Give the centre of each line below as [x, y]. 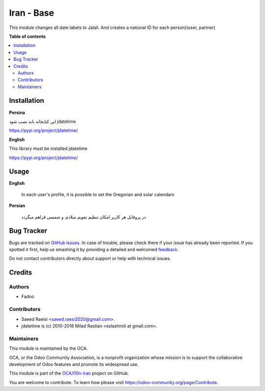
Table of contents [27, 36]
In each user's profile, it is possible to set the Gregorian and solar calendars [98, 195]
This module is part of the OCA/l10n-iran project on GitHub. [69, 373]
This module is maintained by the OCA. [48, 348]
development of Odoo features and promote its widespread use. [74, 364]
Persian [17, 206]
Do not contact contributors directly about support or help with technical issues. [90, 258]
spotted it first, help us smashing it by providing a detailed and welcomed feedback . [94, 249]
